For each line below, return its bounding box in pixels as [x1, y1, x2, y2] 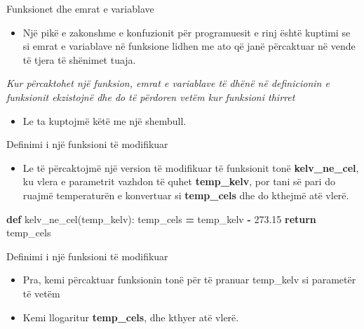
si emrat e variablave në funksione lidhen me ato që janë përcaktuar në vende [22, 39, 356, 53]
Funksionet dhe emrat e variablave [6, 1, 154, 15]
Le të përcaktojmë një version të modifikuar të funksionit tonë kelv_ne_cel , [22, 160, 359, 175]
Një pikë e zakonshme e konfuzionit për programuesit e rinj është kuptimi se [22, 25, 351, 39]
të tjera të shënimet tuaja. [22, 52, 136, 67]
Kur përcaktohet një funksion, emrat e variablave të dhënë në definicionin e [6, 76, 330, 90]
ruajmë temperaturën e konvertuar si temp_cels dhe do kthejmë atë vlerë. [22, 187, 349, 202]
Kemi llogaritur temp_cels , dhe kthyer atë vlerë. [22, 309, 239, 324]
